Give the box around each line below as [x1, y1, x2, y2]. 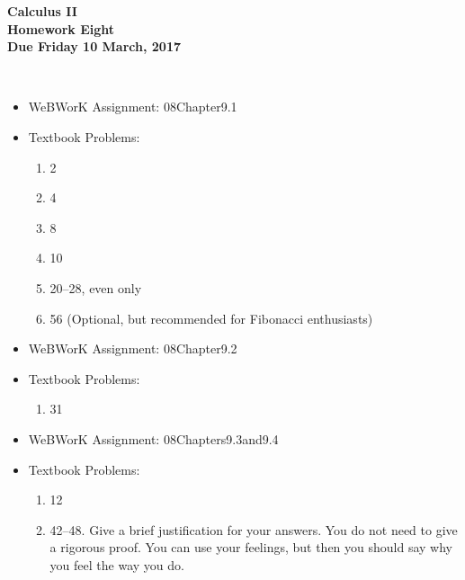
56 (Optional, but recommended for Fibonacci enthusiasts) [49, 308, 373, 327]
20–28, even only [49, 278, 142, 297]
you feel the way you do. [49, 555, 184, 574]
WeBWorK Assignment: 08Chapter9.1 [28, 97, 237, 116]
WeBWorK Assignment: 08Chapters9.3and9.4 [28, 429, 279, 448]
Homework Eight [7, 19, 115, 38]
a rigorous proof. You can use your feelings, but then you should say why [49, 538, 453, 557]
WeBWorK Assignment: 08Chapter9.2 [28, 339, 237, 358]
